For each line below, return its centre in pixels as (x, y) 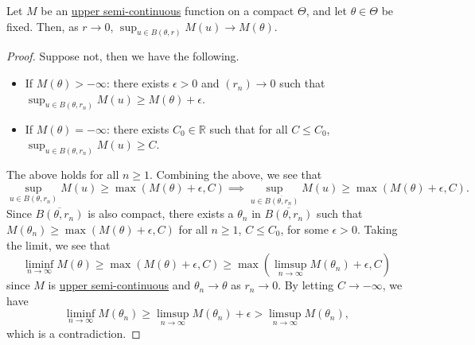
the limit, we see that (58, 244)
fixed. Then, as (43, 26)
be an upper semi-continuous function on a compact (167, 10)
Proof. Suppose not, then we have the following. (123, 56)
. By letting (306, 285)
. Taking (377, 229)
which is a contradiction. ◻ (74, 333)
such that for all (249, 128)
